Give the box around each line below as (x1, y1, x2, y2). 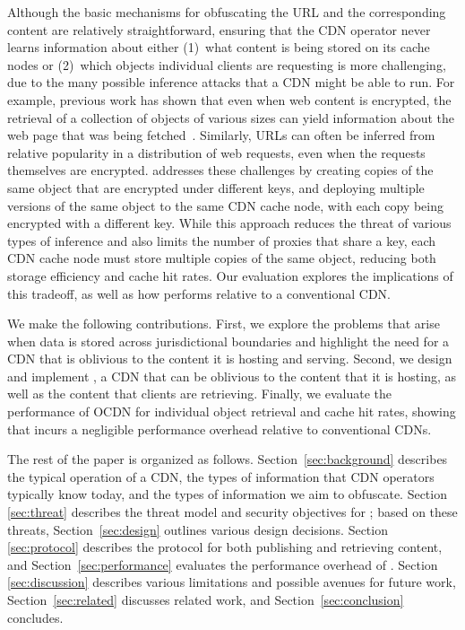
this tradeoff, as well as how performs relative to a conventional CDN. (7, 284, 392, 302)
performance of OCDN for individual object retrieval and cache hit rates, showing (7, 402, 456, 421)
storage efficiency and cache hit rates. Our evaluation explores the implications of (7, 266, 453, 284)
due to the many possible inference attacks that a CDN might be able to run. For (7, 73, 455, 92)
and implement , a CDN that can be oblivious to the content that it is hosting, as (7, 366, 456, 385)
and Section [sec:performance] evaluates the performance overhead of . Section (7, 555, 438, 573)
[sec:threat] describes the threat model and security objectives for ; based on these (7, 503, 458, 521)
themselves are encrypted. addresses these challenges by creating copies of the (7, 161, 434, 179)
